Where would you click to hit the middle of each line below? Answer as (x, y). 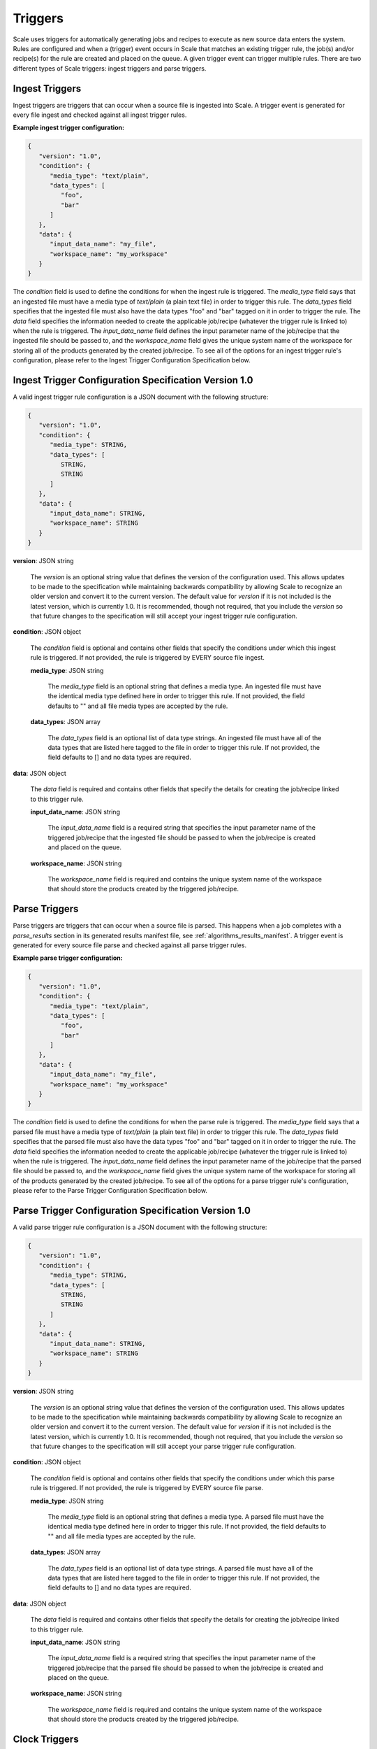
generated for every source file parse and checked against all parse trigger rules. (130, 945)
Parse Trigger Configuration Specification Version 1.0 (132, 1210)
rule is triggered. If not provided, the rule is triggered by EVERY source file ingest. (148, 658)
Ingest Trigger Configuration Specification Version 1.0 (133, 380)
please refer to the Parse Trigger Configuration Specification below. (110, 1191)
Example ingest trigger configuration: (69, 128)
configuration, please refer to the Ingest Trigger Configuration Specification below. (132, 360)
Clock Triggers (46, 1740)
